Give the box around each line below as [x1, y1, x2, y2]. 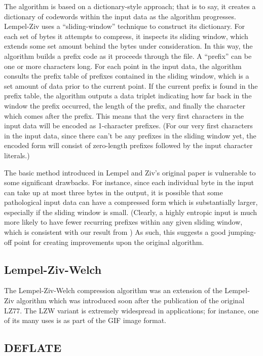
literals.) [4, 150, 30, 160]
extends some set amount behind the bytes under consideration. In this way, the [4, 41, 253, 51]
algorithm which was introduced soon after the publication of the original [16, 295, 245, 306]
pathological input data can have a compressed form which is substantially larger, [4, 197, 258, 207]
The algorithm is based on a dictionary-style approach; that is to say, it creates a [4, 1, 256, 11]
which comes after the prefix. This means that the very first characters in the [4, 110, 244, 121]
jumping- [228, 227, 256, 237]
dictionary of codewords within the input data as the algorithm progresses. [4, 11, 236, 21]
